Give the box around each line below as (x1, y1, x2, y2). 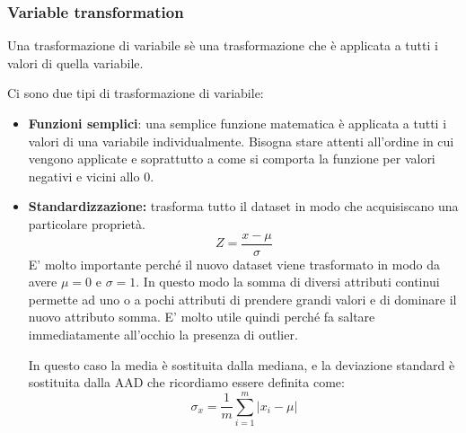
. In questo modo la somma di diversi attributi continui (136, 272, 440, 291)
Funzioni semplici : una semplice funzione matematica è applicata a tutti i (28, 114, 447, 132)
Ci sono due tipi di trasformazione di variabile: (7, 84, 264, 102)
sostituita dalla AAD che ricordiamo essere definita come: (28, 373, 345, 392)
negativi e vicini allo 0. (28, 166, 154, 185)
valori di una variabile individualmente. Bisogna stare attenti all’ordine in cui (28, 131, 454, 150)
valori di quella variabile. (7, 53, 144, 72)
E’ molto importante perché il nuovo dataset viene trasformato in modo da (28, 254, 441, 273)
